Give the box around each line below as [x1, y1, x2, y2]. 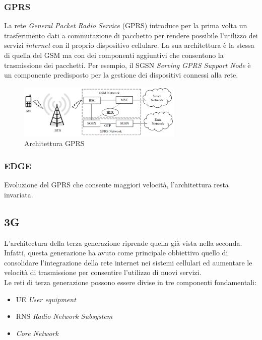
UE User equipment [16, 294, 76, 304]
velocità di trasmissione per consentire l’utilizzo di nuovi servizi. [4, 267, 202, 278]
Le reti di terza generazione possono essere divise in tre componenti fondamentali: [4, 277, 256, 288]
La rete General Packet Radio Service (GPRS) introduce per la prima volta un [4, 20, 247, 31]
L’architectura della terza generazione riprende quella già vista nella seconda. [4, 237, 242, 248]
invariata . [4, 189, 33, 199]
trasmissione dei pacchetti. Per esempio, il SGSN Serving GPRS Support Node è [4, 59, 251, 70]
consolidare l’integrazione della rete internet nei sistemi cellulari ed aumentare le [4, 257, 252, 267]
